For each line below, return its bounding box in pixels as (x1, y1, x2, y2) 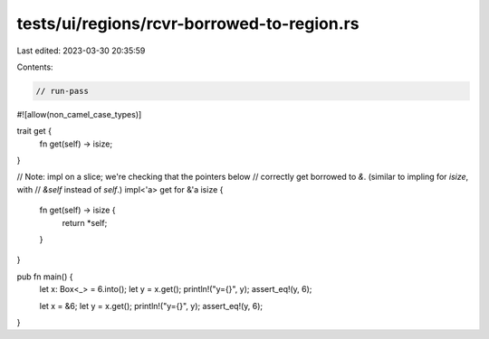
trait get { (16, 126, 52, 137)
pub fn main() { (16, 271, 73, 282)
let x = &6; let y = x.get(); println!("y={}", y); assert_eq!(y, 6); (39, 300, 264, 311)
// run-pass (35, 86, 90, 96)
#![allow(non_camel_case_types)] (16, 108, 142, 119)
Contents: (16, 61, 53, 72)
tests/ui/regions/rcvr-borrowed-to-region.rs (16, 14, 360, 33)
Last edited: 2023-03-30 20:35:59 (16, 45, 146, 56)
